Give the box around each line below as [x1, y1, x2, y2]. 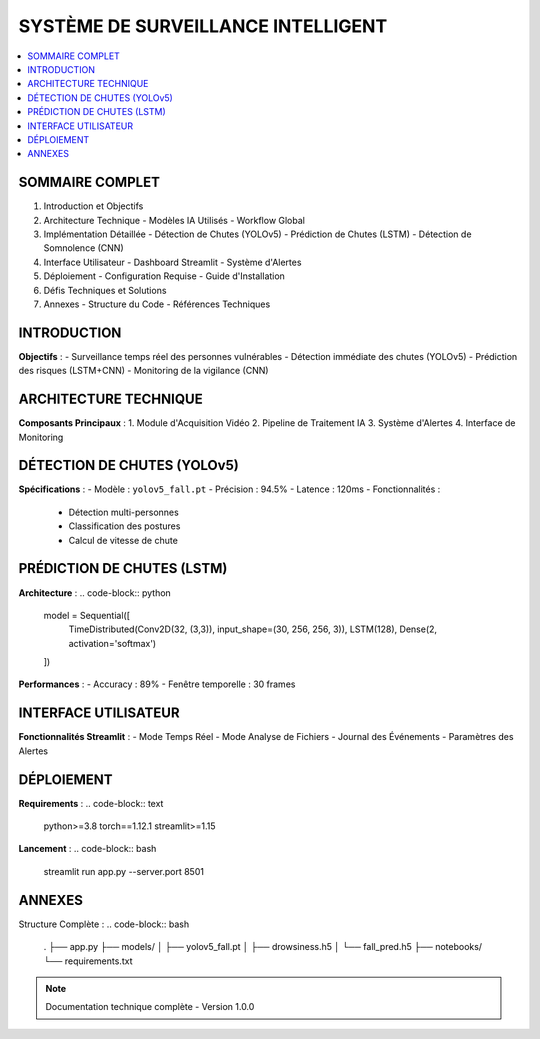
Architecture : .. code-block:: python [18, 586, 172, 599]
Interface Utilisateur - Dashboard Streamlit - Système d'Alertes [43, 256, 302, 268]
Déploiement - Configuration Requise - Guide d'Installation [43, 270, 285, 282]
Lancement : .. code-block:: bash [18, 843, 157, 855]
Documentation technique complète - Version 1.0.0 [45, 1001, 255, 1013]
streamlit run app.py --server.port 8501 [43, 865, 205, 877]
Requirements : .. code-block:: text [18, 797, 164, 809]
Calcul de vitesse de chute [68, 534, 179, 546]
